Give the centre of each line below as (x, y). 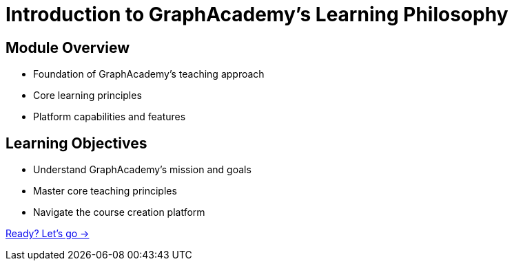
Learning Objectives (76, 143)
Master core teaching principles (105, 191)
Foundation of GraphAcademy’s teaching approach (149, 74)
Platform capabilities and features (110, 117)
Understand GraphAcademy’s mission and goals (142, 170)
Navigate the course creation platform (119, 212)
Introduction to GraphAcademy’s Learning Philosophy (257, 14)
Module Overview (68, 47)
